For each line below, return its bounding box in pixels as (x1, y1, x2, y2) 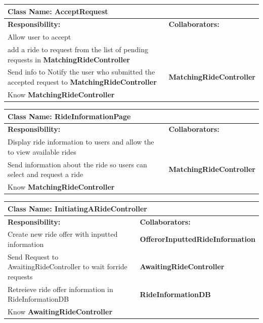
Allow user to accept (8, 31, 71, 42)
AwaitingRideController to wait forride (8, 261, 127, 272)
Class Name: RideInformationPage (8, 111, 131, 121)
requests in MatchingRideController (8, 54, 130, 64)
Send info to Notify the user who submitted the (8, 66, 155, 77)
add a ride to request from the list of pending (8, 44, 148, 55)
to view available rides (8, 146, 76, 157)
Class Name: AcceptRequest (8, 6, 108, 16)
